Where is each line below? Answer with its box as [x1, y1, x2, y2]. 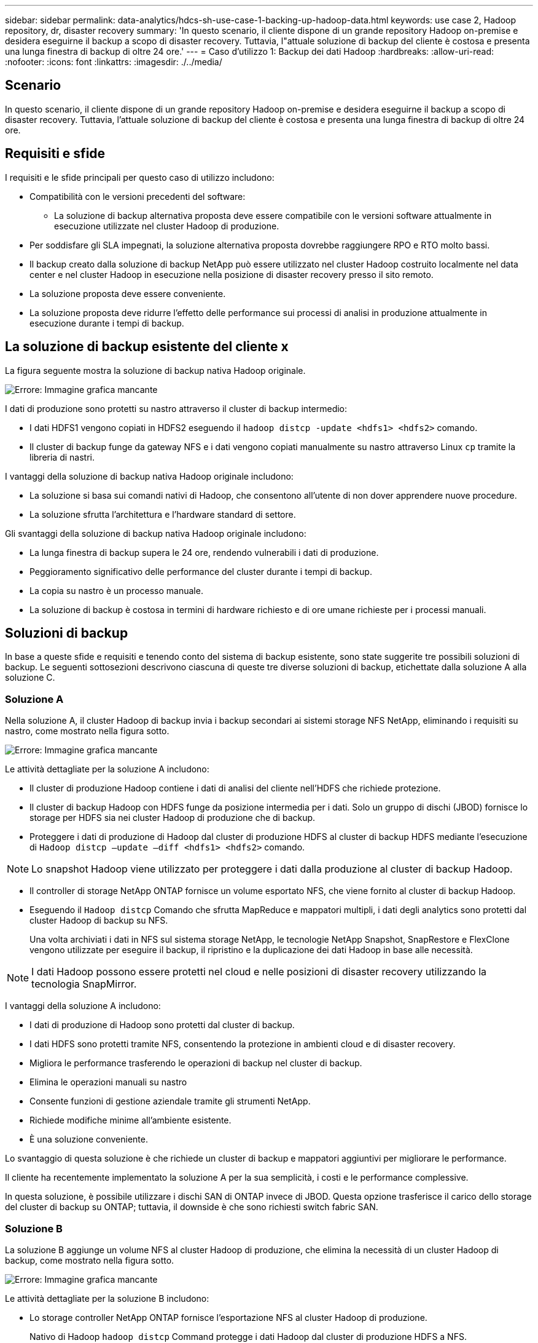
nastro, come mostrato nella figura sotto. [5, 726, 170, 737]
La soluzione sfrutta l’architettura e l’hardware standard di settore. [29, 509, 296, 520]
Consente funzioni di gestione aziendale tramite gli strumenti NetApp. [29, 1096, 311, 1107]
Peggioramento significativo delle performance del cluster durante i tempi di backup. [29, 566, 372, 577]
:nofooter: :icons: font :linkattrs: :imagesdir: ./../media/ [5, 57, 222, 67]
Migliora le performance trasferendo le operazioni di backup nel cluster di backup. [29, 1058, 362, 1069]
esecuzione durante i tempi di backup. [29, 317, 184, 328]
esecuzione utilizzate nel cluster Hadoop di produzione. [54, 220, 279, 231]
